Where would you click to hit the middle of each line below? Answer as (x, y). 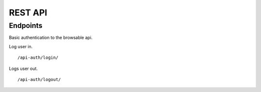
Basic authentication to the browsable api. (51, 38)
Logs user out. (23, 68)
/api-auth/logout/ (39, 79)
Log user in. (21, 46)
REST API (28, 13)
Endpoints (26, 26)
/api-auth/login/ (38, 58)
